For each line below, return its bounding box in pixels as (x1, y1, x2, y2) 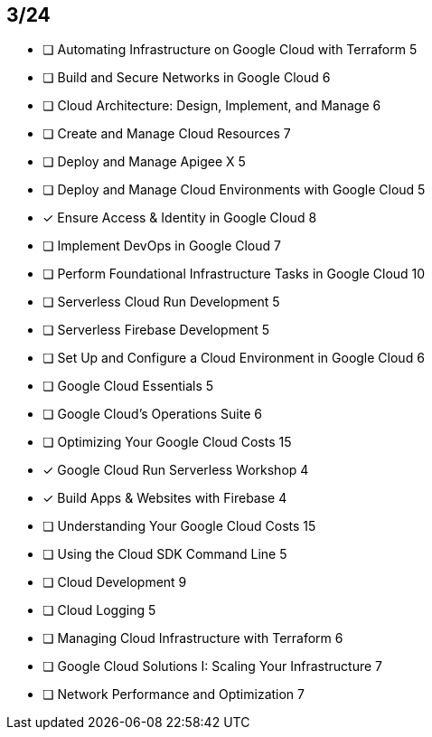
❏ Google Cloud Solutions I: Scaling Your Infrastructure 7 (42, 658, 382, 675)
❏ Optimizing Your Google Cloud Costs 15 (42, 434, 292, 450)
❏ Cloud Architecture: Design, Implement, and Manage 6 (42, 98, 381, 114)
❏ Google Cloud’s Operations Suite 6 (42, 406, 262, 422)
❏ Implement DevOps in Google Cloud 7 (42, 238, 281, 254)
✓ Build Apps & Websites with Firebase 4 (42, 490, 287, 506)
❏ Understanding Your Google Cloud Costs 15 (42, 518, 316, 534)
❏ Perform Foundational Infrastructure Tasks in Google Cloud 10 (42, 266, 426, 282)
